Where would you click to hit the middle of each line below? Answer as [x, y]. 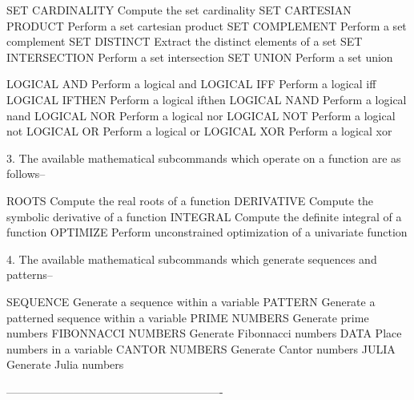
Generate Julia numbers [65, 364]
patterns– [30, 275]
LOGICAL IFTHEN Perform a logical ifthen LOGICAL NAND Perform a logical [207, 99]
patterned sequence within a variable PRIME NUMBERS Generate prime [188, 317]
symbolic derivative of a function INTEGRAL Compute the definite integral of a [204, 216]
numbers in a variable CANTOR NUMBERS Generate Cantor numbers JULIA [201, 348]
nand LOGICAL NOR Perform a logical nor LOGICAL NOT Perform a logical [201, 115]
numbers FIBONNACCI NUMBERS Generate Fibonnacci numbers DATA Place [204, 333]
